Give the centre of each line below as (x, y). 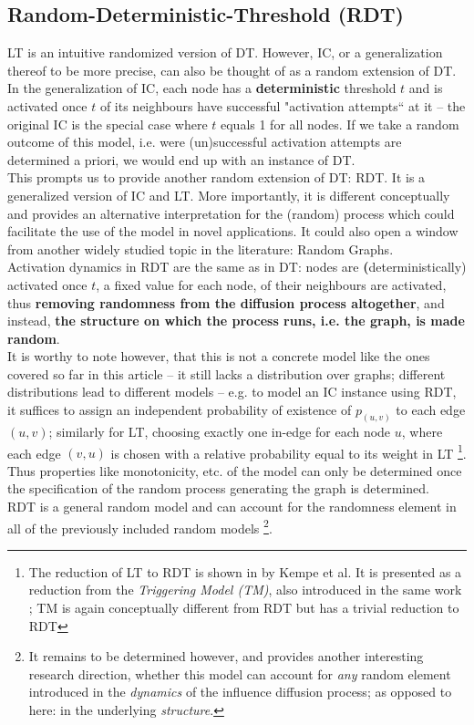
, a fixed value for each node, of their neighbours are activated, (271, 284)
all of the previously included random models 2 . (140, 526)
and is (426, 88)
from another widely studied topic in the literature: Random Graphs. (201, 249)
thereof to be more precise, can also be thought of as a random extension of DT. (232, 70)
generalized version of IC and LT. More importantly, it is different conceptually (229, 195)
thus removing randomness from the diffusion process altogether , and (226, 302)
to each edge (431, 410)
